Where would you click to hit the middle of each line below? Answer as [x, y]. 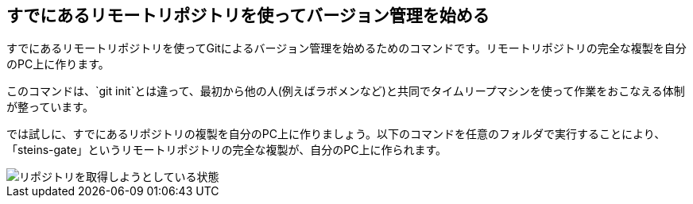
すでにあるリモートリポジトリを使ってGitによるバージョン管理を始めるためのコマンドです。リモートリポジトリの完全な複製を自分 [346, 48]
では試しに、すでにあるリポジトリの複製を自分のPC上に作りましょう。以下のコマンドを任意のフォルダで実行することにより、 [336, 134]
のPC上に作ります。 [58, 64]
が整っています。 [50, 107]
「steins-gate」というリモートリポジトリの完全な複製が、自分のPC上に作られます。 [227, 150]
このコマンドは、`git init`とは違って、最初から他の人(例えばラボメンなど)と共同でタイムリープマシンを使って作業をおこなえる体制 [346, 91]
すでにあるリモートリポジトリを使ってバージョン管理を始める [248, 15]
